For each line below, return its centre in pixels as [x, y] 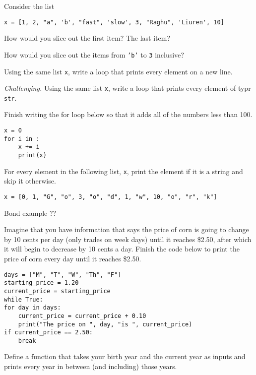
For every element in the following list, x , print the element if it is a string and [124, 171]
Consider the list [29, 6]
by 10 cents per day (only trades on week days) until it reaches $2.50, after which [128, 239]
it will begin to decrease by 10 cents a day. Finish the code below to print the [122, 249]
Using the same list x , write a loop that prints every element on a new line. [118, 71]
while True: [24, 299]
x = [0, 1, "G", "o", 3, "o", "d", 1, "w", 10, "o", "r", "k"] [111, 197]
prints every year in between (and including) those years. [91, 366]
